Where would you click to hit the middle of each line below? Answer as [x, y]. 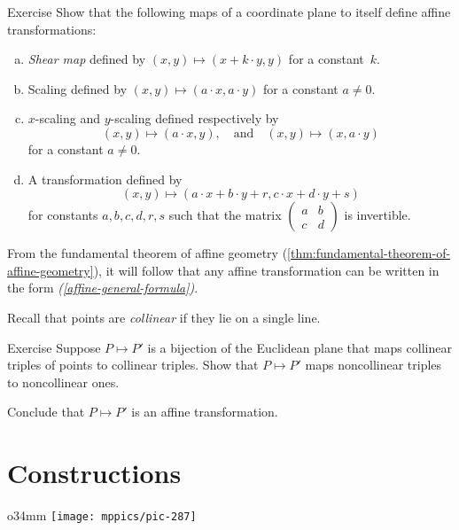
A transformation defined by [105, 179]
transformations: [52, 29]
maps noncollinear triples [373, 365]
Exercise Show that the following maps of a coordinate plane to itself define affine [229, 12]
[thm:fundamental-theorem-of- [369, 253]
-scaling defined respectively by [194, 118]
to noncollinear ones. [63, 382]
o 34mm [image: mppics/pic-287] [102, 515]
